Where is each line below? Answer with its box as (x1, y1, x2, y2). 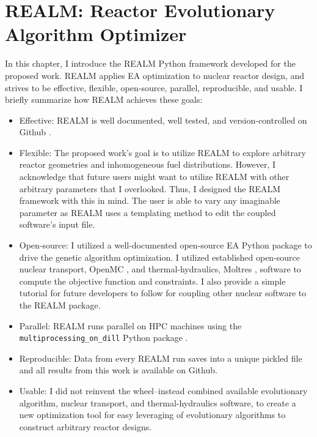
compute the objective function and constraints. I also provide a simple (19, 274, 286, 287)
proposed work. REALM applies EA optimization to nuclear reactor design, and (5, 69, 305, 81)
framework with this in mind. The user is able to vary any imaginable (19, 194, 280, 207)
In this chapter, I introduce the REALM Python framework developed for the (5, 57, 296, 70)
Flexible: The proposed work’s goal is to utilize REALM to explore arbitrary (19, 146, 306, 159)
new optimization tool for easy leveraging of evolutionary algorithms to (19, 408, 286, 421)
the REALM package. (19, 299, 101, 311)
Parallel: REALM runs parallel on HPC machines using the (19, 319, 242, 332)
